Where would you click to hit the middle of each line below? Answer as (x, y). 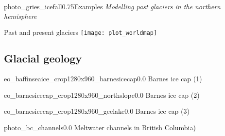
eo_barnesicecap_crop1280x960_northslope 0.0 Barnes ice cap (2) (102, 95)
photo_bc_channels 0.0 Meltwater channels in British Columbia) (100, 127)
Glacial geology (43, 58)
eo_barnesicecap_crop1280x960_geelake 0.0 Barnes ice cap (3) (97, 111)
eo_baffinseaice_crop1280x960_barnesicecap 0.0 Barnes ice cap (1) (103, 79)
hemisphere (20, 16)
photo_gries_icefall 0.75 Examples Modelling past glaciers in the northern (112, 6)
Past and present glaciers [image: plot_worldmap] (81, 32)
